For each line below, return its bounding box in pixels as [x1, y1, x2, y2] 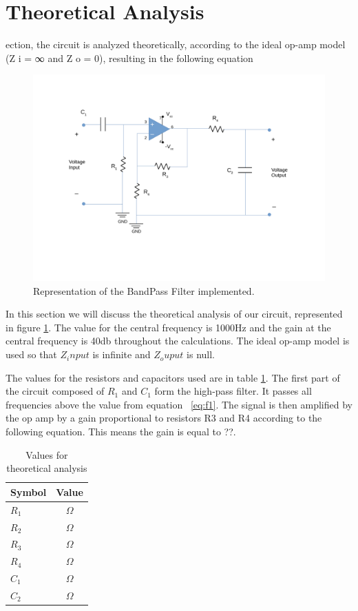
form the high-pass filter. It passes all [154, 384, 312, 398]
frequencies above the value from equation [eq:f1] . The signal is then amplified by [6, 397, 352, 411]
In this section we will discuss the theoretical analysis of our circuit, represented [6, 307, 343, 321]
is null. [187, 347, 215, 362]
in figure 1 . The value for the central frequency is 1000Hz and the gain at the [6, 320, 331, 334]
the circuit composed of [6, 384, 105, 398]
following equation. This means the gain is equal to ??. [6, 424, 236, 439]
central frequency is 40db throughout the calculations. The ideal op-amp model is [6, 333, 350, 348]
